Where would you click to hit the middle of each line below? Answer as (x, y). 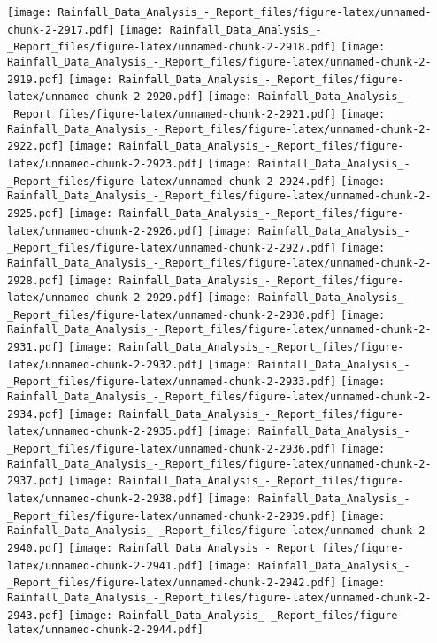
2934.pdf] (36, 414)
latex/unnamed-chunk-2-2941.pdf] (105, 566)
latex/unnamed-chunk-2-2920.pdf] (105, 97)
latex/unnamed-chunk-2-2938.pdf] (105, 499)
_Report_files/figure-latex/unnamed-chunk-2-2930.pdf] (172, 315)
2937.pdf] (36, 481)
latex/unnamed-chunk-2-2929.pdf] (105, 298)
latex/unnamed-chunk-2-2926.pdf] (105, 231)
